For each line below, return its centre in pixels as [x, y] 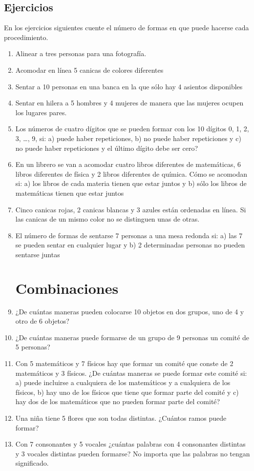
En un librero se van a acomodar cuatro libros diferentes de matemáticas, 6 [128, 164]
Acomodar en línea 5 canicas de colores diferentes [89, 70]
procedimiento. [26, 37]
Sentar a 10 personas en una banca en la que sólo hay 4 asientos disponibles [129, 86]
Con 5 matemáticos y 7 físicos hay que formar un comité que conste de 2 [124, 363]
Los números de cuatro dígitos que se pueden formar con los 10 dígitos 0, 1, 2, [132, 129]
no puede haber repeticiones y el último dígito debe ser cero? [107, 148]
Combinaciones [67, 288]
